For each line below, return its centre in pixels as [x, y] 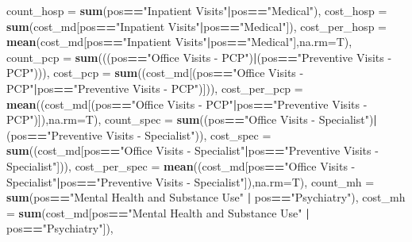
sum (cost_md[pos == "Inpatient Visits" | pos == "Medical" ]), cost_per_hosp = [196, 26]
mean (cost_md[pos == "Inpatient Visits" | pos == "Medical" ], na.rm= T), [179, 42]
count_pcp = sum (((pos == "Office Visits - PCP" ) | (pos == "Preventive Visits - [199, 57]
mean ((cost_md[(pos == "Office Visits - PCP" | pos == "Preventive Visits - [187, 104]
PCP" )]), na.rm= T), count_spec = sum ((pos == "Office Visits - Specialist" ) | [192, 119]
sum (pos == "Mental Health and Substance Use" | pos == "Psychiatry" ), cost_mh [206, 197]
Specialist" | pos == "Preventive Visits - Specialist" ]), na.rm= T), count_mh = [191, 181]
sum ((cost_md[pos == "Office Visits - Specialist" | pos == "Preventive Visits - [193, 150]
